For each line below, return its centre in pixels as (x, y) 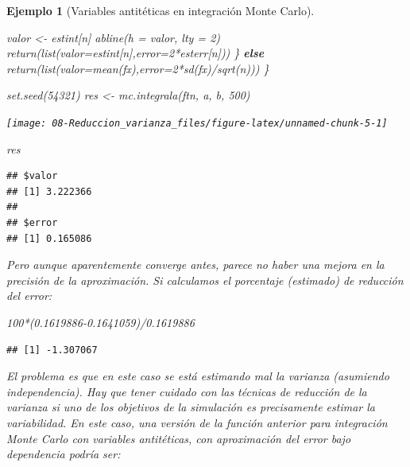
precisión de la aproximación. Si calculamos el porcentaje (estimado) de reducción (205, 280)
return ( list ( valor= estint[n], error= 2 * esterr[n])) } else (135, 53)
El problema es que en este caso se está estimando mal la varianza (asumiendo (198, 376)
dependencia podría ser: (64, 454)
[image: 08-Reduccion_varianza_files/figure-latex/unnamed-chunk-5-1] (197, 123)
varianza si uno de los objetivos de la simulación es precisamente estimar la (191, 407)
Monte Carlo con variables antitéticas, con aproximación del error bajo (179, 438)
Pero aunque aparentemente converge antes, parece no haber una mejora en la (195, 265)
